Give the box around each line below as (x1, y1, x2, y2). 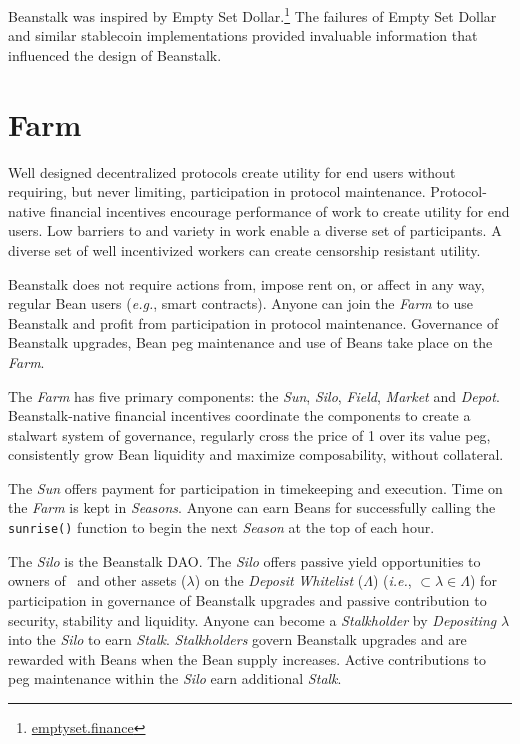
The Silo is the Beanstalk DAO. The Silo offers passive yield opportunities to (8, 550, 481, 571)
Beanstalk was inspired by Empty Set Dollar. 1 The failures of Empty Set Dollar (8, 3, 497, 26)
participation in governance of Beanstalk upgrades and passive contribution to (8, 589, 487, 610)
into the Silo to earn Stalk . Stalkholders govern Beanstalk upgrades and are (8, 629, 467, 650)
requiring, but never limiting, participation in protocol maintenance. (8, 181, 426, 202)
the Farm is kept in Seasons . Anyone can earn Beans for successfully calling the (8, 497, 496, 518)
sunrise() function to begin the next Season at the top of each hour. (8, 517, 435, 538)
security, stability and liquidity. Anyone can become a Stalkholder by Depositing (8, 609, 497, 630)
